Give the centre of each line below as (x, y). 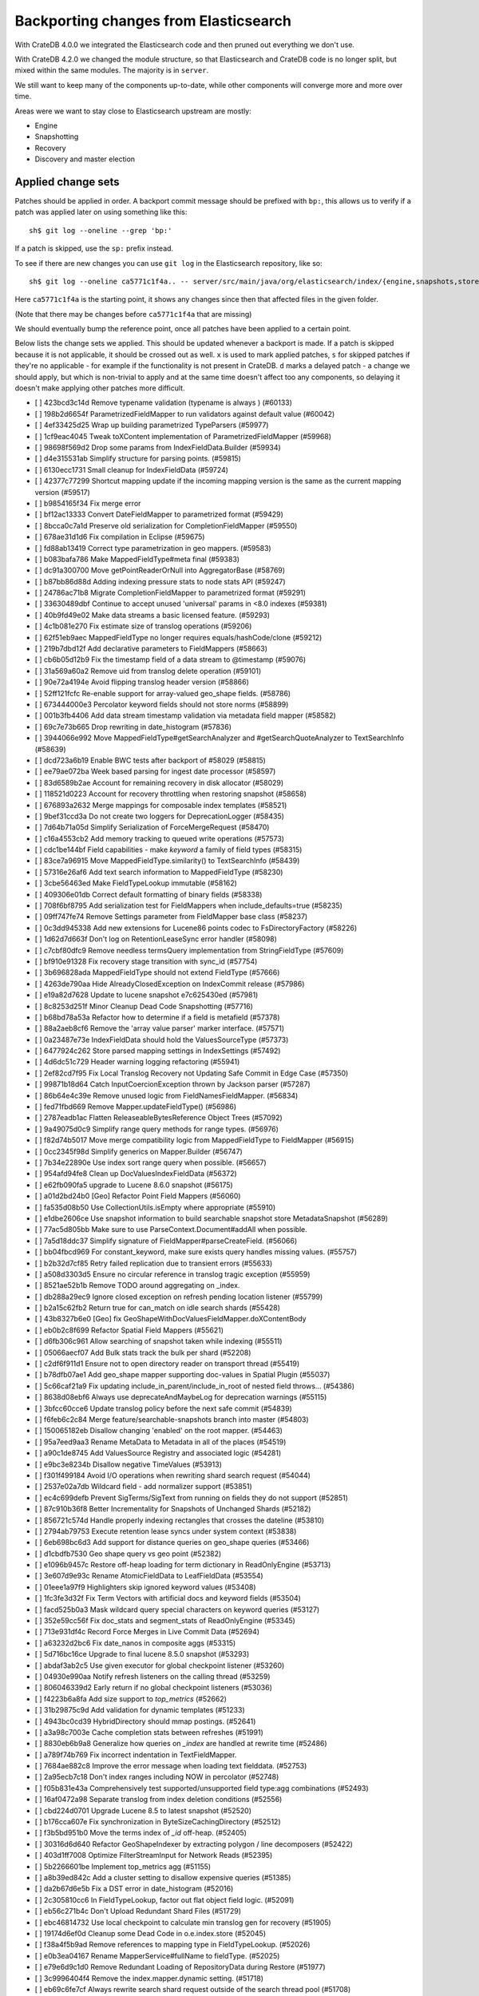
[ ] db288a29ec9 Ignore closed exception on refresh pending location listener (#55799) (179, 1297)
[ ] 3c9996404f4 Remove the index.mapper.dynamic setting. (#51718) (149, 1978)
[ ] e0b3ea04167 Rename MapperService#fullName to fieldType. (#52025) (157, 1955)
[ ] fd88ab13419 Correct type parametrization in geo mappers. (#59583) (153, 548)
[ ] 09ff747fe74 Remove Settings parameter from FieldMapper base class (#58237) (171, 917)
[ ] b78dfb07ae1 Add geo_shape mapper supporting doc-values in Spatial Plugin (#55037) (182, 1375)
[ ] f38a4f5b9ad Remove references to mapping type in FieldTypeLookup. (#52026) (172, 1945)
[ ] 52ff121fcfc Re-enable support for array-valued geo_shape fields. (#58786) (163, 693)
